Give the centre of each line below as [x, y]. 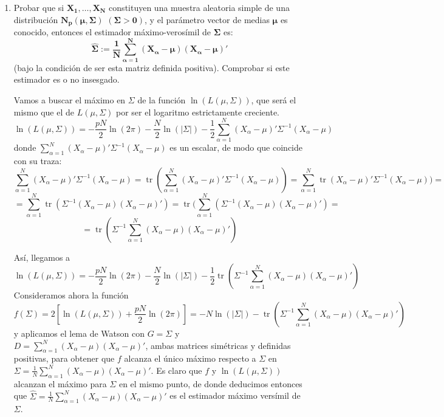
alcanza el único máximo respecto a [190, 358]
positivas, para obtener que [64, 358]
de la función [162, 99]
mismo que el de [44, 112]
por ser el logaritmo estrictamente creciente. [197, 112]
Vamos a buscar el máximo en [70, 99]
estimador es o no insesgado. [67, 79]
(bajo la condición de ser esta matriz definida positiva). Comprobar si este [152, 67]
